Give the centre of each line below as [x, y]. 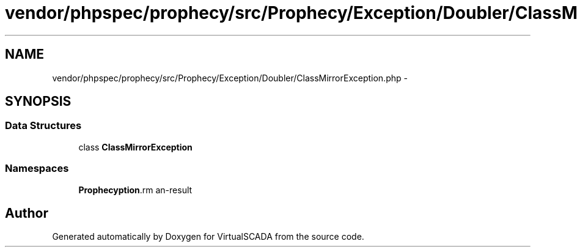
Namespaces [37, 169]
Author [27, 213]
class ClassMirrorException [135, 147]
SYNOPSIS [38, 102]
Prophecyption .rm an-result [135, 190]
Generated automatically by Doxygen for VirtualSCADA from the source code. [208, 237]
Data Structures [43, 126]
